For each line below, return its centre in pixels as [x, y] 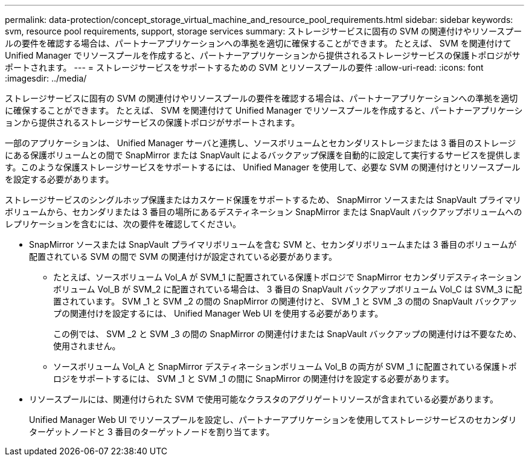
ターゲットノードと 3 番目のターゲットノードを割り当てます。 [152, 432]
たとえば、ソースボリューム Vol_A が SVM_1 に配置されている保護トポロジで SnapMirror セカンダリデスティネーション [287, 277]
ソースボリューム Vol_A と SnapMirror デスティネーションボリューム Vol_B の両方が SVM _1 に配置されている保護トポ [285, 366]
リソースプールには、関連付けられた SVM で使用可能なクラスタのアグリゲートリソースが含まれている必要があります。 [264, 399]
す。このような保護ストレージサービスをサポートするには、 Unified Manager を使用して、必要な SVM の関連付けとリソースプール [263, 167]
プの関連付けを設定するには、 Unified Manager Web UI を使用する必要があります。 [218, 313]
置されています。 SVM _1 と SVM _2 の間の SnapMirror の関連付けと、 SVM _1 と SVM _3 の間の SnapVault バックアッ [285, 301]
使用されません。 [87, 346]
